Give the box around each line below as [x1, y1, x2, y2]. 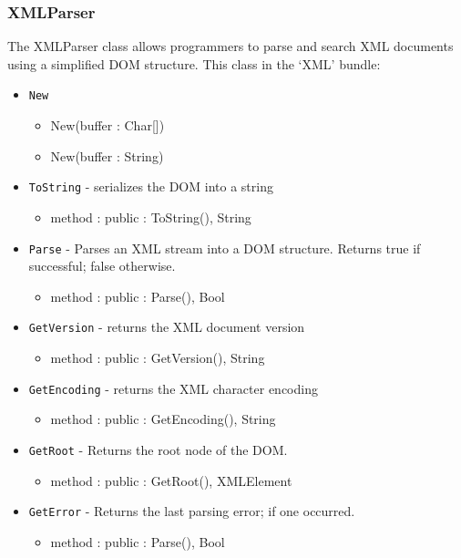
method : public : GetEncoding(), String [50, 409, 276, 429]
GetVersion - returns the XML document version [28, 317, 305, 336]
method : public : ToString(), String [50, 207, 251, 226]
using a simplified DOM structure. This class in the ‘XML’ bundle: [7, 54, 381, 73]
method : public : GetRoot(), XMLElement [50, 470, 292, 490]
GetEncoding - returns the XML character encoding [28, 378, 318, 398]
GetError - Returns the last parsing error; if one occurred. [28, 501, 355, 521]
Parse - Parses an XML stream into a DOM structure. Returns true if [28, 238, 421, 257]
